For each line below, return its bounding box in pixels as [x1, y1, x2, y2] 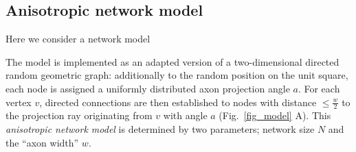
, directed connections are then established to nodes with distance [39, 94, 317, 109]
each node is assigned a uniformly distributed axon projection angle [5, 81, 290, 95]
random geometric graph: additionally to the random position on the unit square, [5, 68, 348, 82]
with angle [163, 108, 208, 123]
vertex [5, 94, 32, 109]
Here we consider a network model [5, 31, 151, 46]
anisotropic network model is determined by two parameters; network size [5, 122, 315, 136]
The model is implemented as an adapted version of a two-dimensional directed [5, 54, 340, 68]
